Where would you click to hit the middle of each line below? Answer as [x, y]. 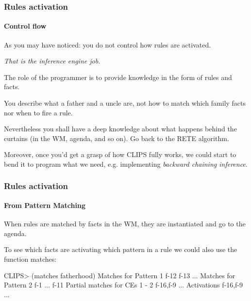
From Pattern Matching [45, 205]
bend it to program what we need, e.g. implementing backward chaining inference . [126, 164]
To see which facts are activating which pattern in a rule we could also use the [121, 249]
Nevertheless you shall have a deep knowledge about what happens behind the [120, 129]
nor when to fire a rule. [38, 112]
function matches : [30, 259]
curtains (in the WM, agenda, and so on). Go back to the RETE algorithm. [117, 138]
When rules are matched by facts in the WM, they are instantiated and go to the [125, 224]
